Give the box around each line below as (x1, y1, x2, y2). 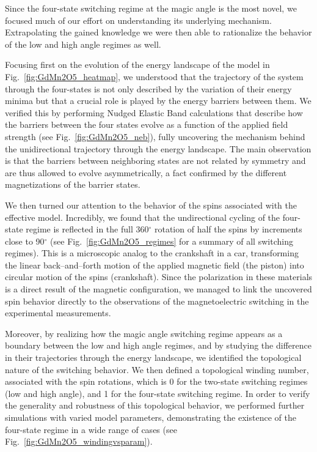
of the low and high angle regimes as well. (5, 37, 161, 50)
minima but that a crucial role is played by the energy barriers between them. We (5, 94, 312, 107)
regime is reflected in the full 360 (26, 223, 149, 235)
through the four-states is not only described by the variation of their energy (5, 82, 292, 95)
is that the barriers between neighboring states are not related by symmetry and (5, 154, 306, 167)
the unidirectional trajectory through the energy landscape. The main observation (5, 142, 312, 155)
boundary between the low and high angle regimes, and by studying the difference (5, 339, 312, 352)
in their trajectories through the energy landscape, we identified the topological (5, 351, 302, 364)
